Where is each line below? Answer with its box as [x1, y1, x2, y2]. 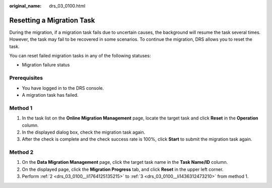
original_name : [9, 3, 42, 9]
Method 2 [9, 149, 34, 156]
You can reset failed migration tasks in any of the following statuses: [9, 53, 151, 59]
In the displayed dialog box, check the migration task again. [22, 129, 146, 135]
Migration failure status [22, 62, 70, 68]
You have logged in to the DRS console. [22, 85, 104, 91]
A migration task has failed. [22, 92, 79, 98]
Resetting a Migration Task [9, 16, 95, 25]
